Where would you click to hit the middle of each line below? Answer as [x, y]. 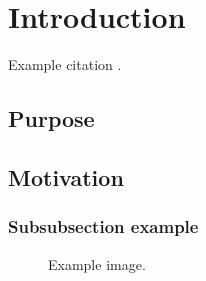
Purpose [51, 118]
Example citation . [65, 64]
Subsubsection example [103, 226]
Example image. [97, 263]
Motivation [66, 176]
